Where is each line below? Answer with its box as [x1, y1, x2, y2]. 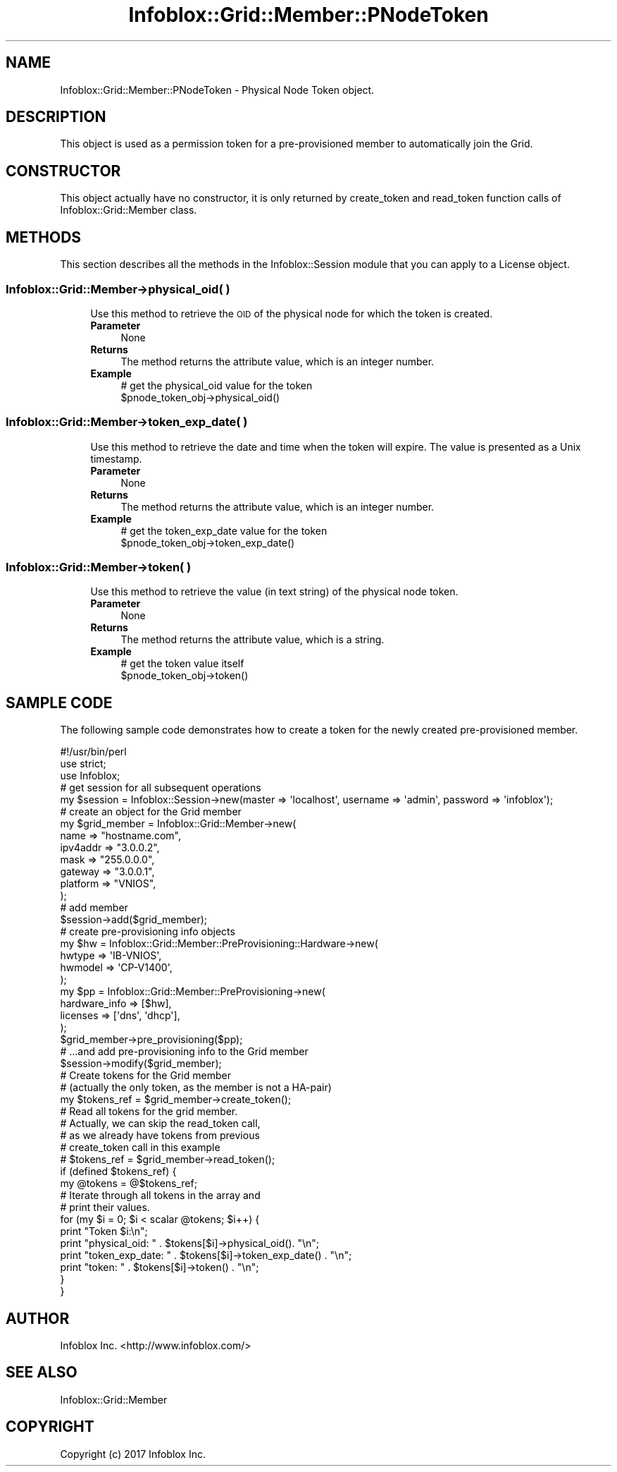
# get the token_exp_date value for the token [120, 524, 328, 537]
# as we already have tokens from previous [60, 1129, 260, 1142]
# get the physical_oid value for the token [120, 379, 313, 391]
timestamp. [90, 452, 142, 465]
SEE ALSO [6, 1363, 77, 1382]
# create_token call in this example [60, 1141, 220, 1154]
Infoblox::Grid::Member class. [60, 204, 197, 217]
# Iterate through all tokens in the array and [60, 1189, 261, 1202]
